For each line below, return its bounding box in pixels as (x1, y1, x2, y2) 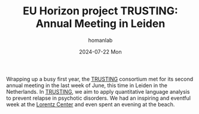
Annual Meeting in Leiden (35, 17, 166, 30)
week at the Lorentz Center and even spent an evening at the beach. (6, 100, 175, 108)
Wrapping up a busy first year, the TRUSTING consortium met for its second (6, 75, 194, 82)
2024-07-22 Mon (79, 48, 122, 55)
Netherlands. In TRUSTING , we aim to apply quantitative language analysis (6, 88, 190, 95)
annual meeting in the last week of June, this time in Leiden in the (6, 82, 167, 89)
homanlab (88, 36, 113, 44)
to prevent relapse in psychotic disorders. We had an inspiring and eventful (6, 94, 191, 101)
